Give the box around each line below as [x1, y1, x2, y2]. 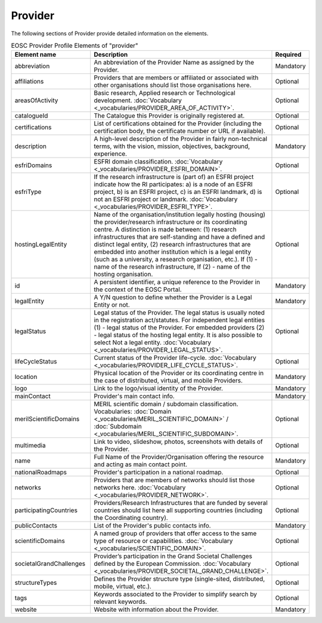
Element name [14, 51, 57, 59]
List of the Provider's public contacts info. [93, 522, 211, 530]
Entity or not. [93, 301, 131, 309]
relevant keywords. [93, 597, 147, 606]
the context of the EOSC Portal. [93, 285, 182, 294]
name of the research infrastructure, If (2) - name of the [93, 263, 250, 271]
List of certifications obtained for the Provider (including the [93, 119, 262, 128]
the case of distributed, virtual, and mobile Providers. [93, 377, 243, 385]
